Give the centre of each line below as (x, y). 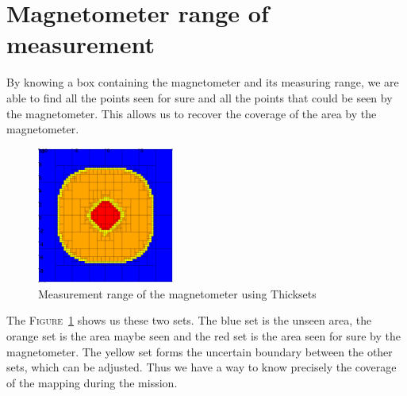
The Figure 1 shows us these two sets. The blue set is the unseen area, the (189, 320)
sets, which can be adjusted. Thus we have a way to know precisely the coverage (202, 367)
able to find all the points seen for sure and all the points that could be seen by (200, 97)
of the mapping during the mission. (92, 382)
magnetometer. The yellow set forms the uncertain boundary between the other (200, 351)
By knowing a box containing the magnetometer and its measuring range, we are (203, 82)
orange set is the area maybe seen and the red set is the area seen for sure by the (203, 336)
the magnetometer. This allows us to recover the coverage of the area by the (192, 113)
